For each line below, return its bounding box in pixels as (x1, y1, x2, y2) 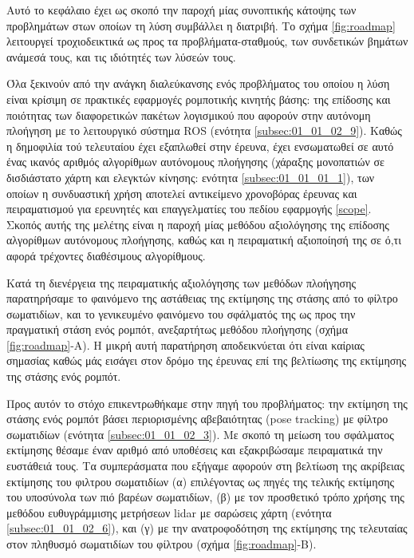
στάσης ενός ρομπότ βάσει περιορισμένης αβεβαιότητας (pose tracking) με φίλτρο (6, 410, 388, 427)
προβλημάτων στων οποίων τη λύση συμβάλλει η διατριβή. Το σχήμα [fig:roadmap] (6, 17, 396, 34)
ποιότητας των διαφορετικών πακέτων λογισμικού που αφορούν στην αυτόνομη (6, 106, 371, 123)
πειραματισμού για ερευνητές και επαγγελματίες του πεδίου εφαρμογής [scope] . (6, 200, 372, 217)
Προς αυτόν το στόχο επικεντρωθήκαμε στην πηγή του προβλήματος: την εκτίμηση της (6, 394, 408, 411)
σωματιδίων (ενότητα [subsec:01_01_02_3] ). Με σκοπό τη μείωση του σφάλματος (6, 425, 394, 442)
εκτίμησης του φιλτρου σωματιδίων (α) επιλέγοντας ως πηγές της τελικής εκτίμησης (6, 473, 395, 489)
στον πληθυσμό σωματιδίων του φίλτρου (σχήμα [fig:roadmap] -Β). (6, 536, 317, 552)
